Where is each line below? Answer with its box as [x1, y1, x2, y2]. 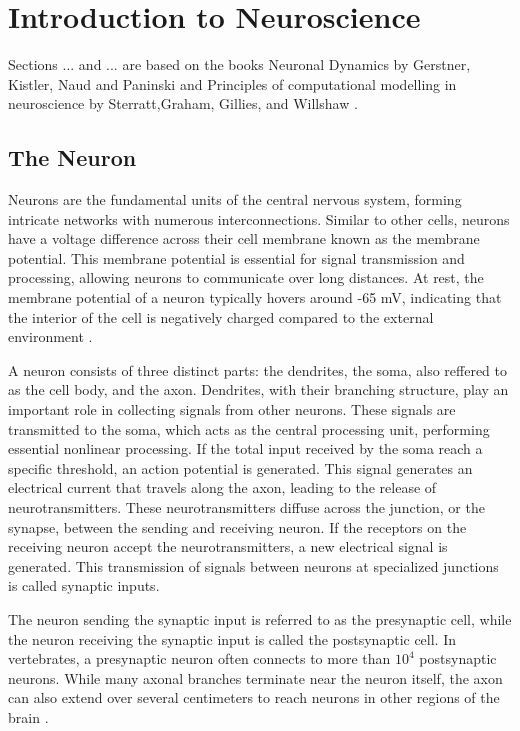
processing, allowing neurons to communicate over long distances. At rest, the [8, 267, 484, 288]
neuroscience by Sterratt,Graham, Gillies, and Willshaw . [8, 93, 358, 114]
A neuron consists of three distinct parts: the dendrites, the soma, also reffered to [8, 359, 507, 380]
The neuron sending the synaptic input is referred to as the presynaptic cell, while [8, 608, 512, 629]
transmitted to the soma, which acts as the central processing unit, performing [8, 418, 490, 439]
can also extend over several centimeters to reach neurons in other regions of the [8, 687, 500, 708]
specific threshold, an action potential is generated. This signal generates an [8, 457, 473, 478]
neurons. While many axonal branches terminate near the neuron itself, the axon [8, 667, 503, 688]
